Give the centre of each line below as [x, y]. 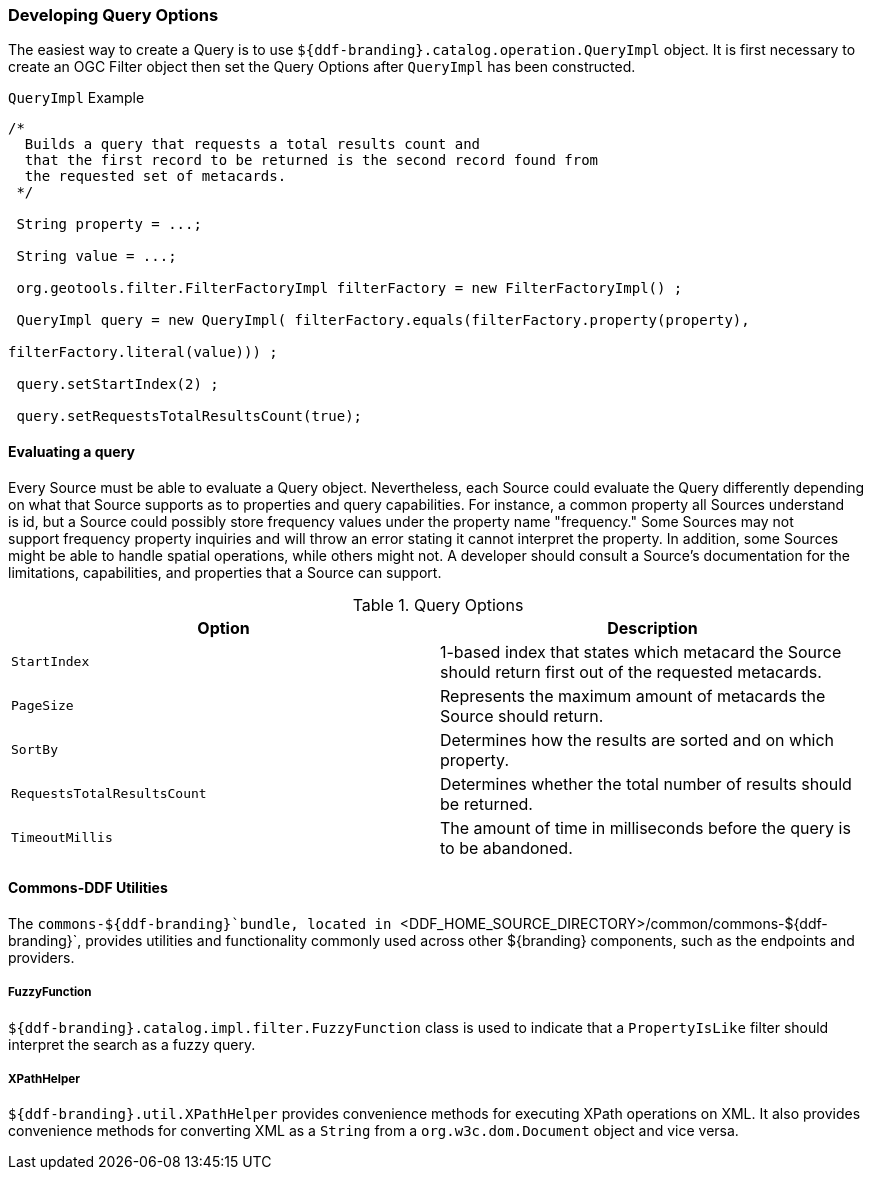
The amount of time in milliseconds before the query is [645, 827]
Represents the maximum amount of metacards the [633, 695]
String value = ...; [96, 256]
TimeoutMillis [62, 838]
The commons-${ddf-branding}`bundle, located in [200, 923]
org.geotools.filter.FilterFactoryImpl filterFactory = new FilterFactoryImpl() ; [349, 288]
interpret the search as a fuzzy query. [132, 1044]
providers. [41, 957]
